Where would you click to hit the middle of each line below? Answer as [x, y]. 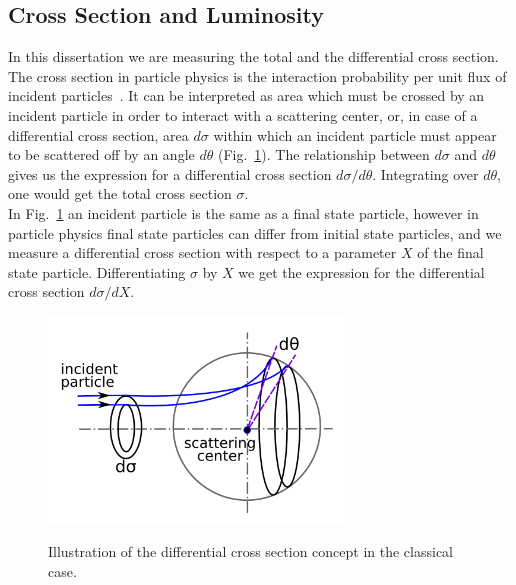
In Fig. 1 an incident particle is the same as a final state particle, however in [243, 212]
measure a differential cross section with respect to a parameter [202, 252]
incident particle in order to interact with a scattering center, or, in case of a [243, 114]
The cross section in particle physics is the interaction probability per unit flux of [257, 75]
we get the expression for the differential [361, 271]
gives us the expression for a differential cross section [170, 173]
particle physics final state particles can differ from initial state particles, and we [255, 232]
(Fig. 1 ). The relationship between [323, 154]
